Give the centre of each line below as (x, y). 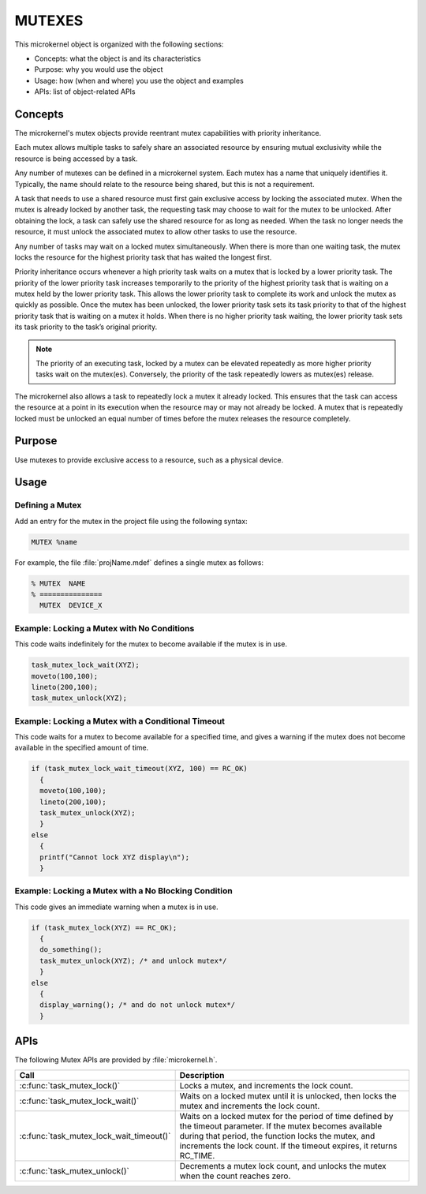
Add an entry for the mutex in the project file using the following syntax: (131, 521)
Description (202, 1075)
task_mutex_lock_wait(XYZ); (85, 665)
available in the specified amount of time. (82, 748)
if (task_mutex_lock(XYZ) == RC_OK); (104, 928)
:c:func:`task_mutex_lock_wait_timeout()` (95, 1136)
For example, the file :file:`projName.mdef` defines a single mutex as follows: (139, 562)
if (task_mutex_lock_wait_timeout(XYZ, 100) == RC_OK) (139, 769)
